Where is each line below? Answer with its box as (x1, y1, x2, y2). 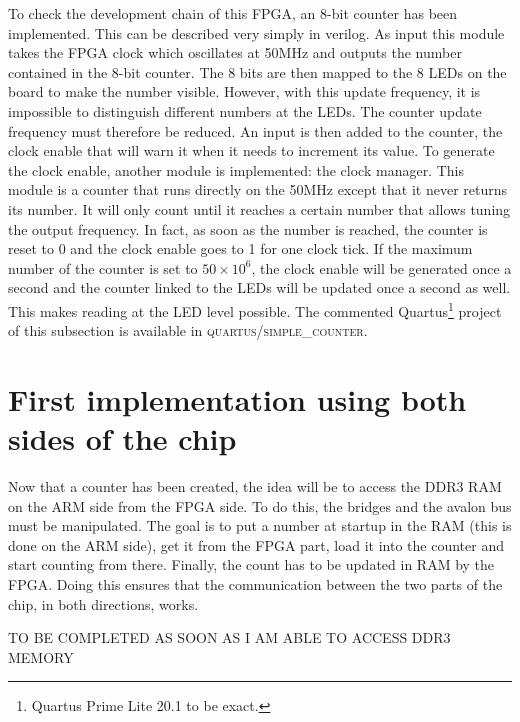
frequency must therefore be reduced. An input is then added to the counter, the (8, 120, 503, 141)
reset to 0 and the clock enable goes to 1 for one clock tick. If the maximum (8, 238, 473, 259)
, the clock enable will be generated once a (251, 257, 512, 278)
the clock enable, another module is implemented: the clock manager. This (8, 159, 464, 180)
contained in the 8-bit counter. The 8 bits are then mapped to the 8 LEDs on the (8, 61, 507, 82)
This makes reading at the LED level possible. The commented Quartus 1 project (8, 297, 502, 321)
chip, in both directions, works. (8, 593, 199, 614)
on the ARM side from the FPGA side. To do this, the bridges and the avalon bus (8, 495, 512, 516)
